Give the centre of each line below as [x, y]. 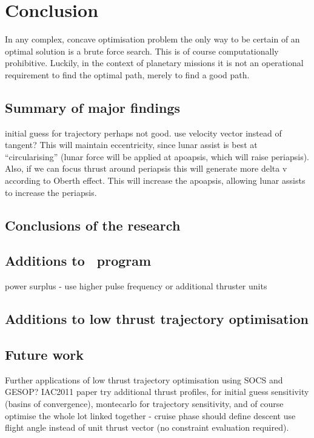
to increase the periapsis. [51, 192]
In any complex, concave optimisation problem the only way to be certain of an [152, 39]
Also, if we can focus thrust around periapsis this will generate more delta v [146, 168]
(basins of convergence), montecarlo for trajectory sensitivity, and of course [144, 404]
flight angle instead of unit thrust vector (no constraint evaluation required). [147, 427]
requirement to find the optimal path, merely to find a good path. [127, 74]
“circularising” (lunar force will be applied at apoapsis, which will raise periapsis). [157, 156]
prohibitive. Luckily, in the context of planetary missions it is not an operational [154, 63]
